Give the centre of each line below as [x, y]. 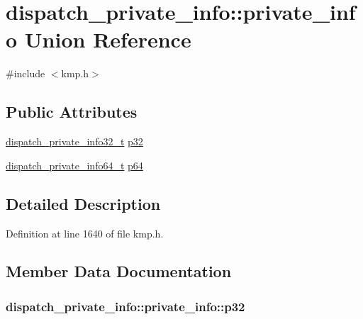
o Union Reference [99, 39]
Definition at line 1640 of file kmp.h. [85, 233]
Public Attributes [72, 112]
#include [26, 73]
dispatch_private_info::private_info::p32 [125, 306]
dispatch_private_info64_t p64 [74, 165]
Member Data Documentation [119, 271]
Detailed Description [83, 203]
